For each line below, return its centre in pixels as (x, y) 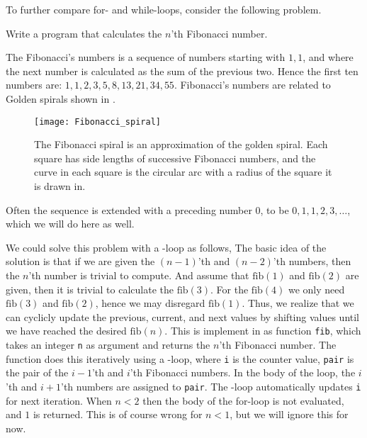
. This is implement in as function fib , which (263, 331)
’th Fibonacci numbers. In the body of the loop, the (243, 372)
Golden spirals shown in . (61, 98)
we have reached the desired (66, 331)
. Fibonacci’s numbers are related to (252, 85)
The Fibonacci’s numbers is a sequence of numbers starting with (146, 57)
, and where (328, 57)
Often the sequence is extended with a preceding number (129, 209)
